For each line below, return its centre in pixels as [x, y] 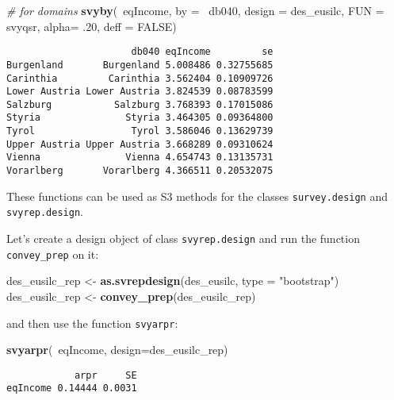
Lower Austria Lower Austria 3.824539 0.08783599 [140, 92]
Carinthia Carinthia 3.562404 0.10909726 [140, 78]
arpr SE [105, 375]
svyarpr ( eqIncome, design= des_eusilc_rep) [117, 350]
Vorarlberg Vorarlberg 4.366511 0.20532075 [140, 171]
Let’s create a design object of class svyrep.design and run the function [183, 238]
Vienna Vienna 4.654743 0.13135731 [140, 158]
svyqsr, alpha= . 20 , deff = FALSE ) [92, 26]
